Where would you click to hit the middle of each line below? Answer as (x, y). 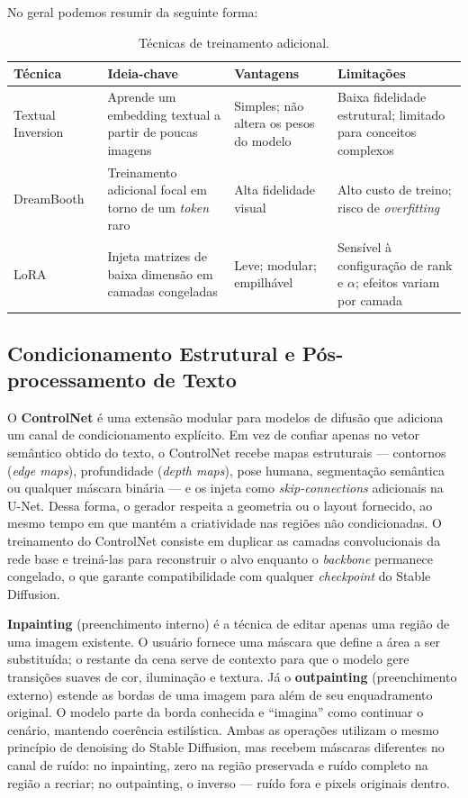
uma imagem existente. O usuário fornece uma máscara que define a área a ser (224, 641)
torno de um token (158, 207)
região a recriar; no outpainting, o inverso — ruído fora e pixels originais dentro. (229, 782)
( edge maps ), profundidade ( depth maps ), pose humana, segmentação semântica (226, 470)
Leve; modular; (275, 264)
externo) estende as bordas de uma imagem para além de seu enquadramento (220, 694)
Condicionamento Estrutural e (151, 353)
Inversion (39, 132)
